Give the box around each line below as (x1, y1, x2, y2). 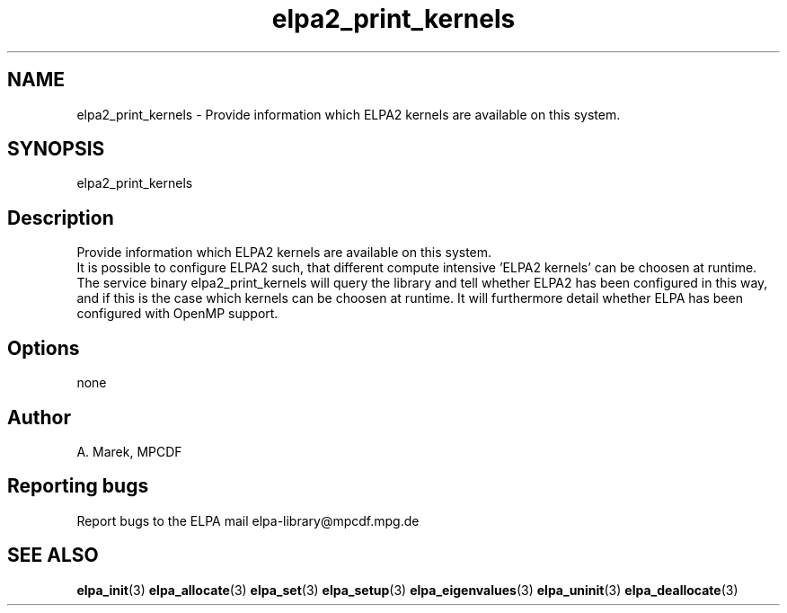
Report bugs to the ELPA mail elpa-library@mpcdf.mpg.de (76, 512, 420, 529)
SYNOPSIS (7, 138, 105, 161)
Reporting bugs (7, 475, 149, 498)
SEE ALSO (7, 544, 99, 567)
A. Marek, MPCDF (76, 443, 182, 459)
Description (7, 206, 114, 229)
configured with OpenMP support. (76, 306, 279, 322)
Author (7, 405, 71, 429)
